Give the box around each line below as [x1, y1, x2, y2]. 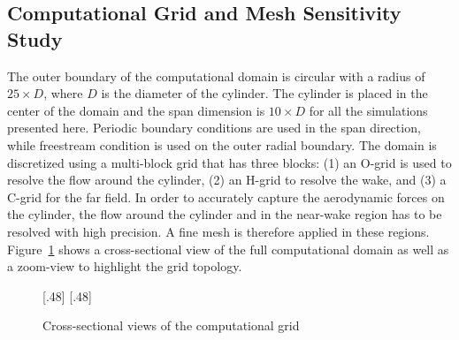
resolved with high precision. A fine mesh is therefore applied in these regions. [7, 222, 430, 240]
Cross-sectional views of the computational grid [42, 316, 300, 335]
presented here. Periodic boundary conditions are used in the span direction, [7, 118, 421, 137]
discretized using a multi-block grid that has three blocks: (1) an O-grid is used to [7, 153, 452, 171]
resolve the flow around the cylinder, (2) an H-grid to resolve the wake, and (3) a [7, 170, 447, 189]
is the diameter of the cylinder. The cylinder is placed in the [101, 84, 428, 102]
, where [43, 84, 83, 102]
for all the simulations [309, 101, 428, 119]
